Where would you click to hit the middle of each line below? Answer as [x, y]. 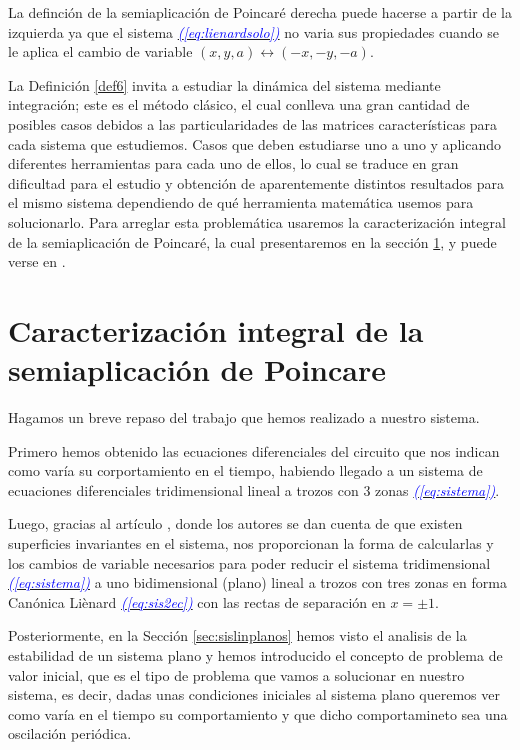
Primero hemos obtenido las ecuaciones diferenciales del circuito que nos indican [254, 450]
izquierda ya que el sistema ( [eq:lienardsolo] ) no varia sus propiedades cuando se [253, 31]
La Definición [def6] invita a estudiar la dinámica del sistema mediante [224, 84]
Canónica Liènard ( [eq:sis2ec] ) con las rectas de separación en [197, 601]
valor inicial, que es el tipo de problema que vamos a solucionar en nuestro [236, 674]
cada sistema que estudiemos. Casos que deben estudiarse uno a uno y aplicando [254, 143]
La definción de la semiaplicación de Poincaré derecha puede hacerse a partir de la [260, 12]
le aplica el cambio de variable [100, 51]
